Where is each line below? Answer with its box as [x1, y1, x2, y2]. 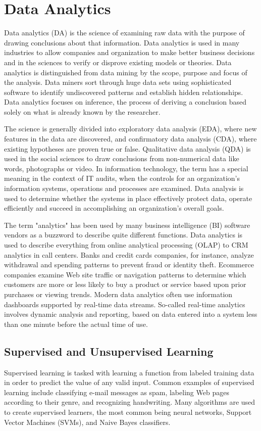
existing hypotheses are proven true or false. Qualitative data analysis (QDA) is [4, 143, 251, 154]
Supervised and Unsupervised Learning [4, 343, 214, 359]
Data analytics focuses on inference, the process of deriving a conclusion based [4, 97, 246, 107]
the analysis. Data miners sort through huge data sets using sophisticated [4, 77, 232, 87]
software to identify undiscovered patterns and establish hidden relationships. [4, 86, 243, 97]
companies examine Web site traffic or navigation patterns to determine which [4, 269, 246, 279]
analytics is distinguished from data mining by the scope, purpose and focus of [4, 67, 247, 77]
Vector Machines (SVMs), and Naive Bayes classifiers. [4, 416, 171, 427]
